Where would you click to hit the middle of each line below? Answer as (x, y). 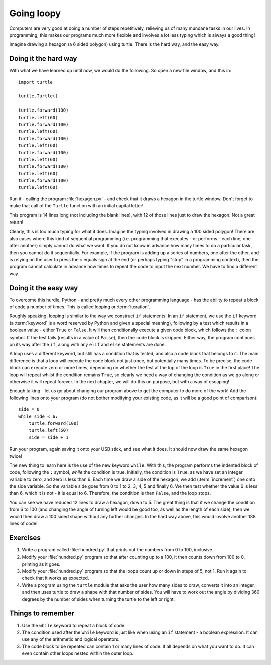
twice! (16, 456)
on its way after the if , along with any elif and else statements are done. (88, 345)
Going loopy (35, 13)
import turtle (35, 82)
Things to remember (42, 614)
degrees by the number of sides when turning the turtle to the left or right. (98, 599)
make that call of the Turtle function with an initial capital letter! (76, 206)
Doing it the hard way (43, 59)
